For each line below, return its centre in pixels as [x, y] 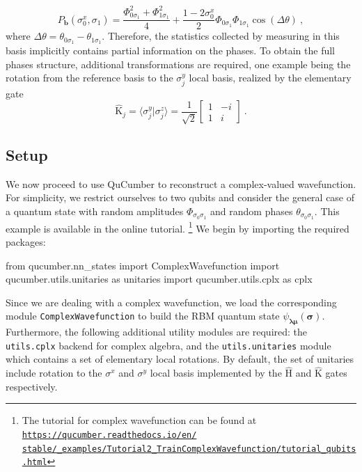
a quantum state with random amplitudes [95, 211]
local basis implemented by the [216, 373]
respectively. [32, 386]
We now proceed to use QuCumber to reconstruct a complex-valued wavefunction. [181, 183]
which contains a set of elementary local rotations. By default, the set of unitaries [180, 359]
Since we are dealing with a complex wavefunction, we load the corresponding [171, 302]
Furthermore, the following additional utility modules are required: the [157, 332]
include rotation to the [54, 373]
